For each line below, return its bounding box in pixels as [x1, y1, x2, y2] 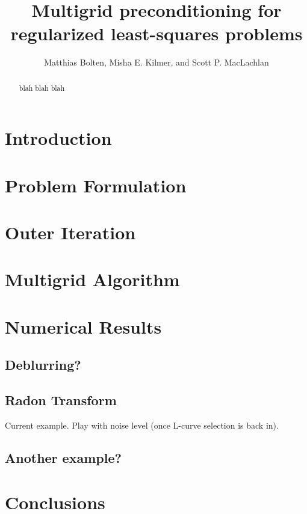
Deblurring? [5, 355, 81, 374]
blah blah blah [19, 82, 65, 93]
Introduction [5, 126, 112, 150]
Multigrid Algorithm [5, 267, 180, 292]
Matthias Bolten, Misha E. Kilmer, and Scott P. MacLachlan [44, 56, 269, 69]
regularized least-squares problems [10, 21, 303, 46]
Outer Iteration [5, 220, 136, 245]
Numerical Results [5, 314, 162, 338]
